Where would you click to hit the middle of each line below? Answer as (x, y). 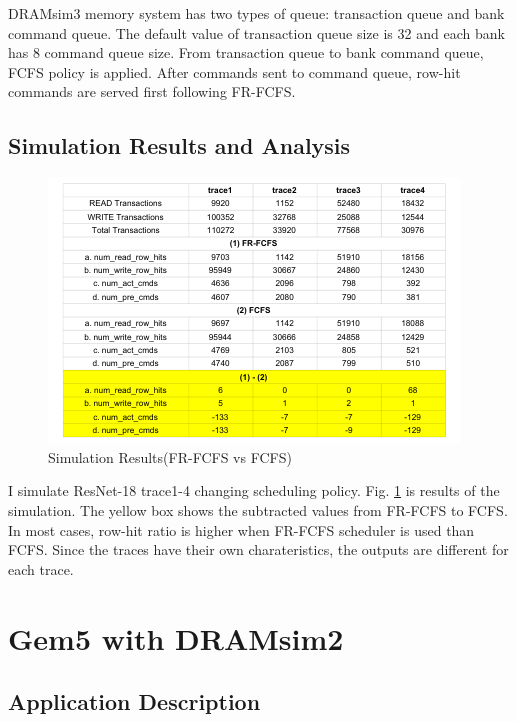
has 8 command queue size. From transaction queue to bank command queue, (246, 52)
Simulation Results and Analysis (179, 145)
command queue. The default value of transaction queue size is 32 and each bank (256, 32)
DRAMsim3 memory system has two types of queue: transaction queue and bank (256, 13)
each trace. (41, 568)
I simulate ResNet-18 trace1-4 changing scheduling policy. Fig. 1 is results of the (254, 490)
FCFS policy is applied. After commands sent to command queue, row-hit (234, 71)
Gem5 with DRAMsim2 (176, 637)
